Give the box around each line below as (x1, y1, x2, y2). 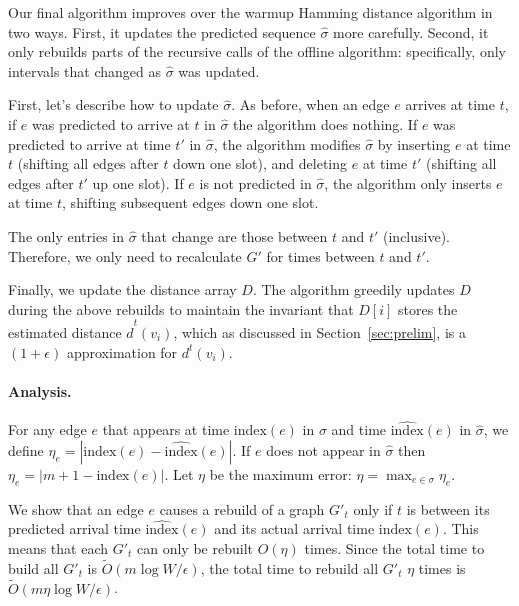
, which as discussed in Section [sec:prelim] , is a (173, 322, 466, 343)
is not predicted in (199, 172, 312, 193)
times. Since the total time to (304, 538, 485, 559)
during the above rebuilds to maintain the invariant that (8, 298, 354, 319)
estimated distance (8, 322, 122, 343)
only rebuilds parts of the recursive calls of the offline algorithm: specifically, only (8, 41, 506, 62)
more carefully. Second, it (333, 21, 489, 42)
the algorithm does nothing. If (233, 113, 418, 134)
